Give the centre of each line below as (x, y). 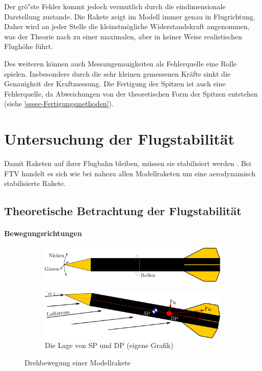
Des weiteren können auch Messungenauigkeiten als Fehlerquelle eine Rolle (121, 63)
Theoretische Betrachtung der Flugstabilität (123, 211)
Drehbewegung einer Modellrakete (77, 362)
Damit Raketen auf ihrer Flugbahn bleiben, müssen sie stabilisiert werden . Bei (128, 163)
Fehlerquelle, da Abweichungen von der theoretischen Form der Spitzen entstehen (131, 93)
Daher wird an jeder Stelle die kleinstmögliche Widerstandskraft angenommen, (127, 26)
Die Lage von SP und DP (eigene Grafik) (109, 345)
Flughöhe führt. (29, 46)
